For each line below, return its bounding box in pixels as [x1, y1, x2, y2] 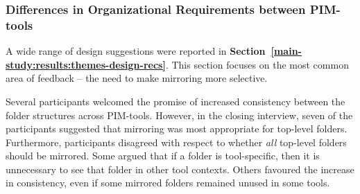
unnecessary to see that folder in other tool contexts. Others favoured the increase [6, 161, 354, 176]
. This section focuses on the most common [165, 57, 349, 71]
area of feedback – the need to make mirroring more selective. [6, 71, 268, 85]
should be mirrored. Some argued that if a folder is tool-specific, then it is [6, 148, 320, 163]
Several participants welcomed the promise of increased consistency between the [6, 94, 345, 108]
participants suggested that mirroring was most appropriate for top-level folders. [6, 121, 348, 136]
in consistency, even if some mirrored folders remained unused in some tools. [6, 175, 330, 190]
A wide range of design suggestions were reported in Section [6, 44, 266, 58]
